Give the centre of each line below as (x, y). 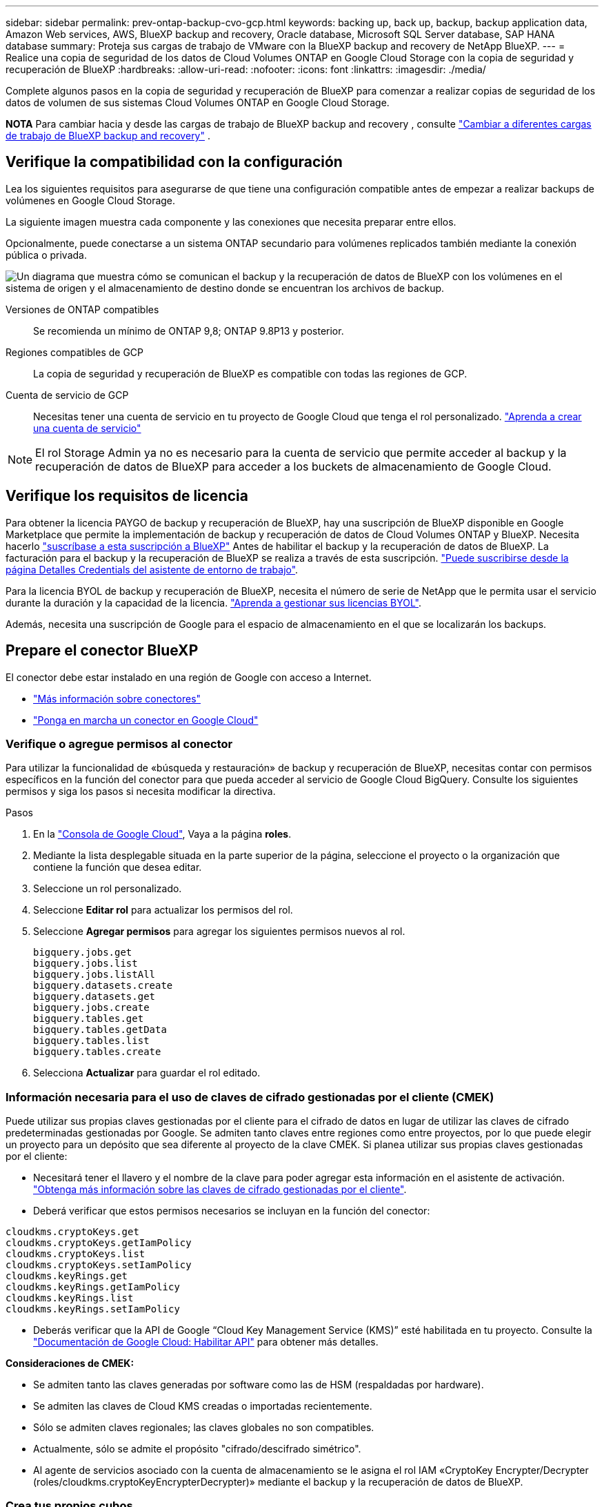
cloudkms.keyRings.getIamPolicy (93, 1287)
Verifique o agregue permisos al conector (119, 743)
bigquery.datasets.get (94, 997)
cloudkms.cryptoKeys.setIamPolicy (99, 1265)
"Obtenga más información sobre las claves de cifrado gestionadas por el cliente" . (220, 1190)
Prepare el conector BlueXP (102, 651)
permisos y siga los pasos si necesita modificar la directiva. (141, 791)
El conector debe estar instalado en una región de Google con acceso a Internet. (189, 677)
